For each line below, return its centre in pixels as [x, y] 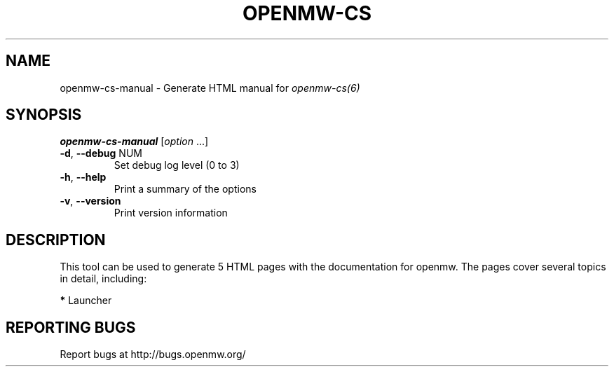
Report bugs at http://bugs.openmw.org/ [153, 354]
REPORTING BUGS [71, 327]
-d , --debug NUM [101, 153]
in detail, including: [103, 279]
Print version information [171, 213]
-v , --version [90, 201]
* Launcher [86, 301]
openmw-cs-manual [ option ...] [134, 142]
